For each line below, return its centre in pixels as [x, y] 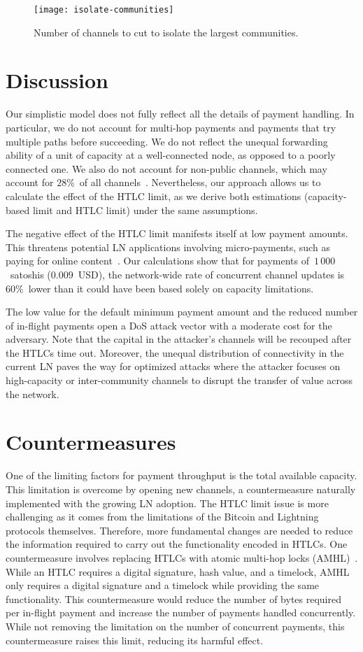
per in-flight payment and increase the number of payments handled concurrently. [181, 612]
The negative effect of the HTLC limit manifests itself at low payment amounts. [177, 233]
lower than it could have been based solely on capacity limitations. [171, 288]
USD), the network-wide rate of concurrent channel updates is [211, 274]
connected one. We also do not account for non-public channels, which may [166, 168]
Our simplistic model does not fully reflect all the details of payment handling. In [180, 114]
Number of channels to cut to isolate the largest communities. [166, 32]
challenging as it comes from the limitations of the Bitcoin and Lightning [162, 517]
